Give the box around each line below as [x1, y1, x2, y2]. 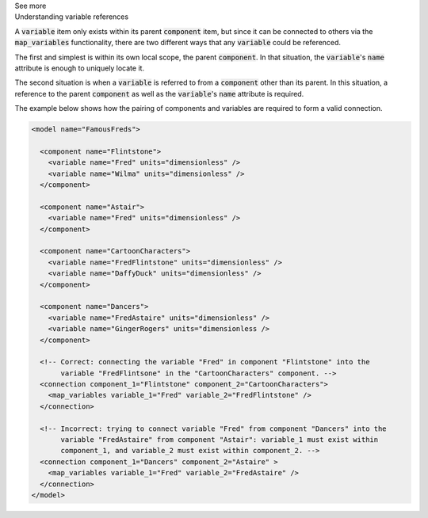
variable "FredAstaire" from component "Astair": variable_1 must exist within [60, 436, 379, 444]
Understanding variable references [14, 12, 129, 21]
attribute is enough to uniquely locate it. [14, 63, 145, 73]
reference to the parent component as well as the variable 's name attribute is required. [14, 89, 304, 98]
